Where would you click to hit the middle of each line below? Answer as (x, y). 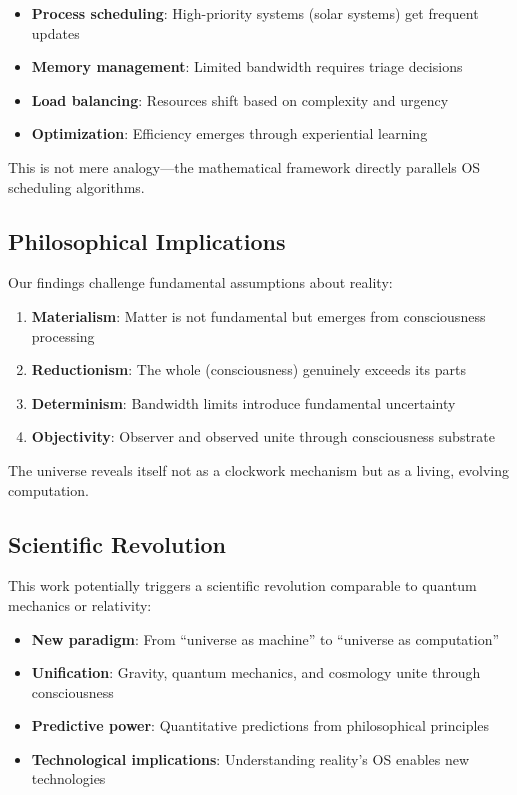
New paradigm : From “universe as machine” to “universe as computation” (265, 638)
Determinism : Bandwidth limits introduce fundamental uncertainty (243, 402)
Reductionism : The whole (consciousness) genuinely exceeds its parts (248, 369)
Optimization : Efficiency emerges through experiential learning (229, 133)
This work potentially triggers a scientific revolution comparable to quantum (242, 585)
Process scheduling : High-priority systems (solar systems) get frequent (255, 13)
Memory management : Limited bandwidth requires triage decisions (247, 66)
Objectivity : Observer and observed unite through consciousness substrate (263, 436)
